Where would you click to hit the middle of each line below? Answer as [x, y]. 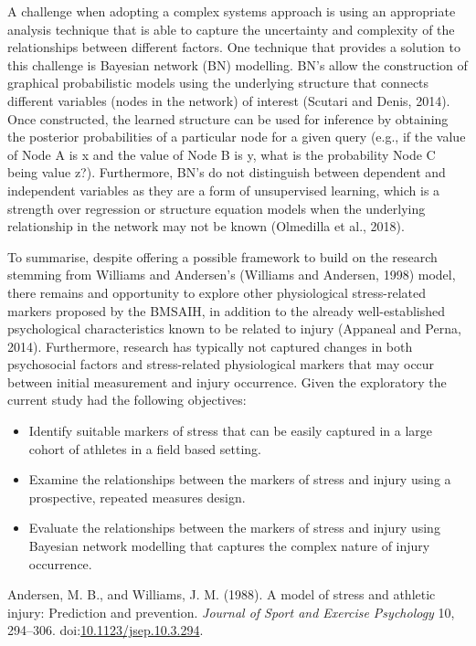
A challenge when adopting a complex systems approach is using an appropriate [232, 11]
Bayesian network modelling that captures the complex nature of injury [229, 546]
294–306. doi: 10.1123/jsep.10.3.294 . [106, 630]
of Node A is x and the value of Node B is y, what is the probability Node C [222, 154]
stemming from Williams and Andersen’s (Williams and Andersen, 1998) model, [232, 275]
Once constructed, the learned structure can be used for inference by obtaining [228, 118]
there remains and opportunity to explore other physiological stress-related [217, 292]
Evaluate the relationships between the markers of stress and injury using [234, 528]
